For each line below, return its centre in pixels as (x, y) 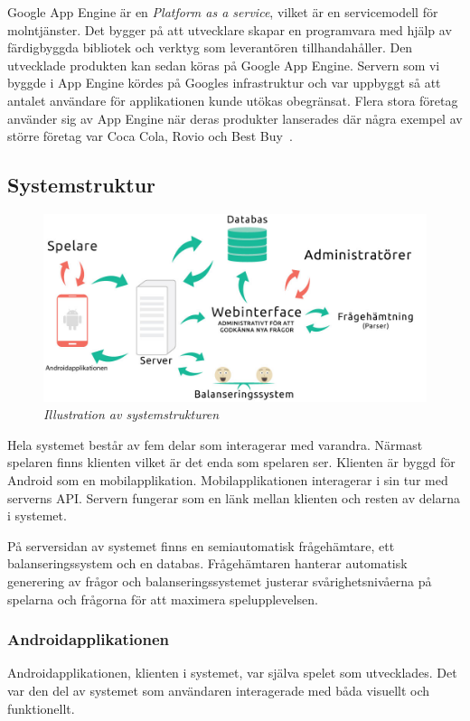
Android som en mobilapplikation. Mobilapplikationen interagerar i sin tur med (228, 480)
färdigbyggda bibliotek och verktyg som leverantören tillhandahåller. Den (210, 47)
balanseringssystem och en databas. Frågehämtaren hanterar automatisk (207, 563)
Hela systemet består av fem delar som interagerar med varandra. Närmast (215, 444)
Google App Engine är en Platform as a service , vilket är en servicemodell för (223, 12)
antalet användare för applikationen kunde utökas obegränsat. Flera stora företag (233, 100)
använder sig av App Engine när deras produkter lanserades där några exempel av (235, 118)
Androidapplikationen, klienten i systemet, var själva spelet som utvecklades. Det (232, 673)
